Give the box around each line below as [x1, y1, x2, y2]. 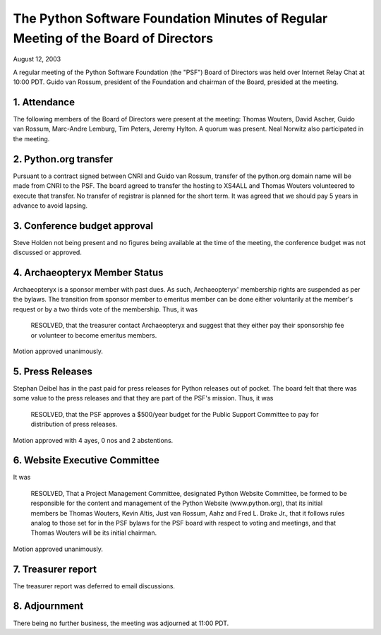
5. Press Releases [13, 365, 93, 377]
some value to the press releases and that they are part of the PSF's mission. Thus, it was [13, 394, 274, 403]
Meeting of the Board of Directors [13, 30, 214, 46]
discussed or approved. [13, 248, 83, 257]
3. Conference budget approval [13, 220, 154, 232]
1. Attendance [13, 96, 75, 108]
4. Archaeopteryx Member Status [13, 267, 164, 278]
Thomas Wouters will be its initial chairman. [30, 528, 157, 537]
